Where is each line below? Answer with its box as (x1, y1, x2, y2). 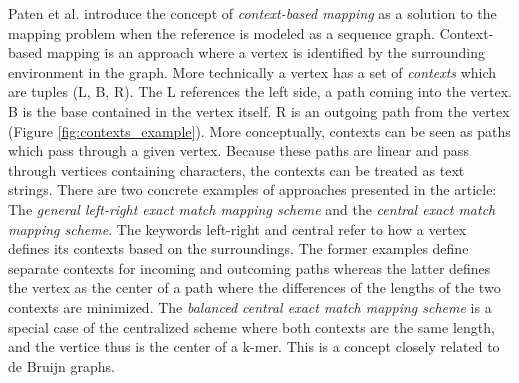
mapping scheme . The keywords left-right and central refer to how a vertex (8, 218, 467, 239)
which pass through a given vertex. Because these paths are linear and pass (8, 140, 469, 161)
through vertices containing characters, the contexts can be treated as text (8, 159, 465, 180)
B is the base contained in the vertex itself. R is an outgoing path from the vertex (8, 100, 510, 121)
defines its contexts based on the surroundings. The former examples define (8, 238, 469, 259)
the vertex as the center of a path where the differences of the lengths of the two (8, 277, 501, 298)
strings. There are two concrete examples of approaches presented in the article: (8, 179, 497, 200)
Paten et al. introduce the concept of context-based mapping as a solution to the (8, 3, 497, 23)
